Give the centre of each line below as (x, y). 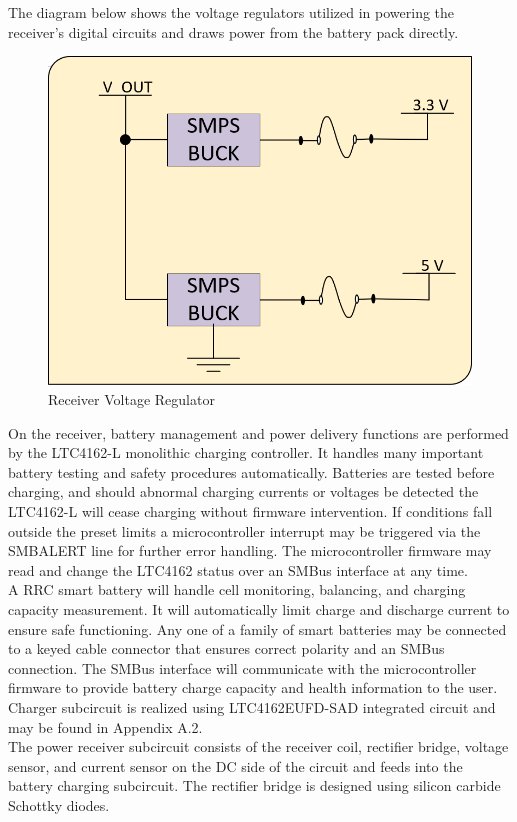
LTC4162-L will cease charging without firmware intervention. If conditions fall (250, 511)
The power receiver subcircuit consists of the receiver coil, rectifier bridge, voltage (258, 746)
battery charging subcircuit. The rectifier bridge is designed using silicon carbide (254, 785)
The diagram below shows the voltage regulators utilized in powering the (231, 12)
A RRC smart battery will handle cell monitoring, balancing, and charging (237, 589)
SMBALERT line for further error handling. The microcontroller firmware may (250, 550)
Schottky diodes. (59, 804)
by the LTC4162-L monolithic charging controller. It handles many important (246, 452)
